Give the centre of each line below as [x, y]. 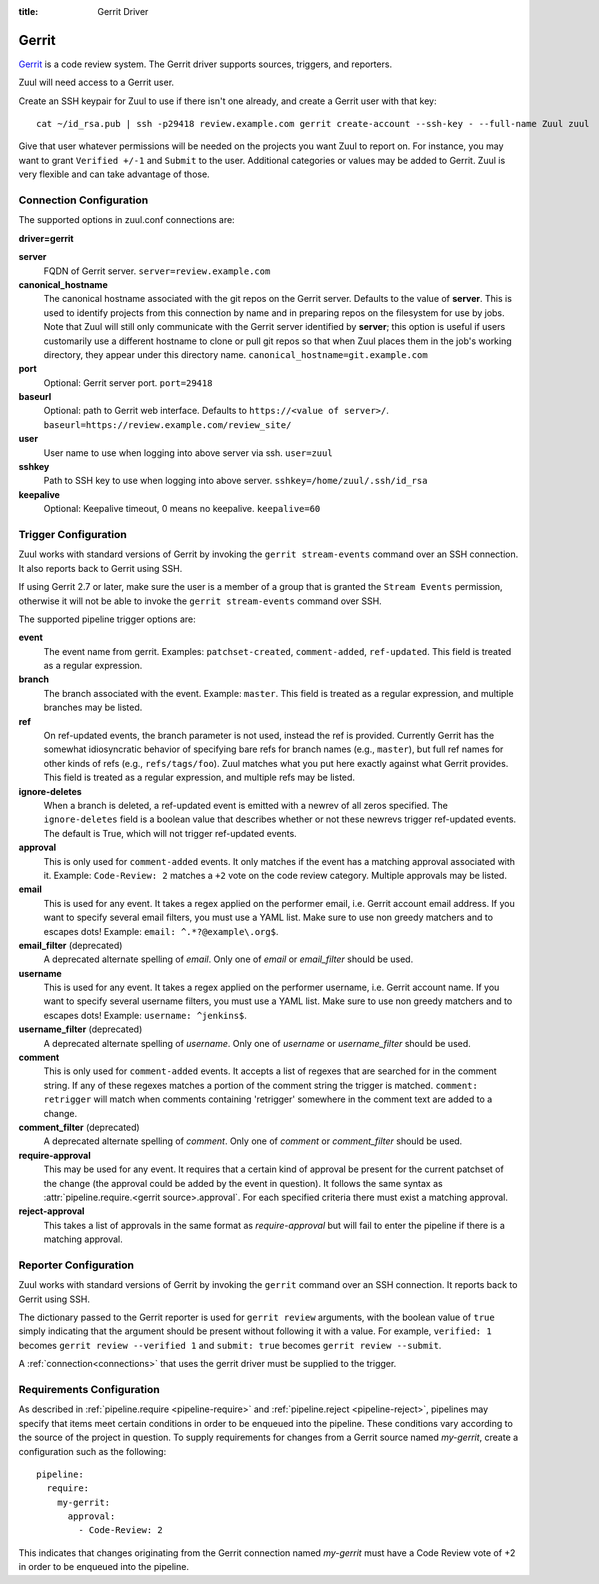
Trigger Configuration [72, 534]
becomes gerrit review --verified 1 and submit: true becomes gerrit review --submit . [230, 1345]
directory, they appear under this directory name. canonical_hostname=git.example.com [236, 354]
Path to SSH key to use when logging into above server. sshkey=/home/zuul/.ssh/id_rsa [235, 481]
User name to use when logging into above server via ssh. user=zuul [188, 452]
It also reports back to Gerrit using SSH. [100, 568]
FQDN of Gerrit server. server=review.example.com [157, 271]
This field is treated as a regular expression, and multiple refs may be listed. [199, 777]
